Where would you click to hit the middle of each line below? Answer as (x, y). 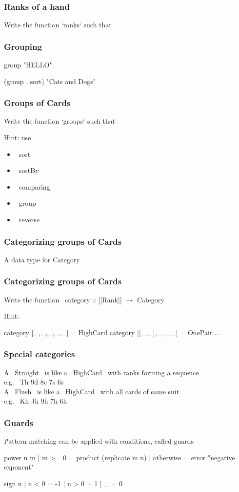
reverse (29, 219)
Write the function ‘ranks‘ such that (58, 25)
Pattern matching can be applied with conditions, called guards (99, 441)
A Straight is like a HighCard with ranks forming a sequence (101, 372)
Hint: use (18, 138)
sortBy (29, 170)
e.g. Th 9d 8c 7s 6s (34, 382)
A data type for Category (42, 259)
